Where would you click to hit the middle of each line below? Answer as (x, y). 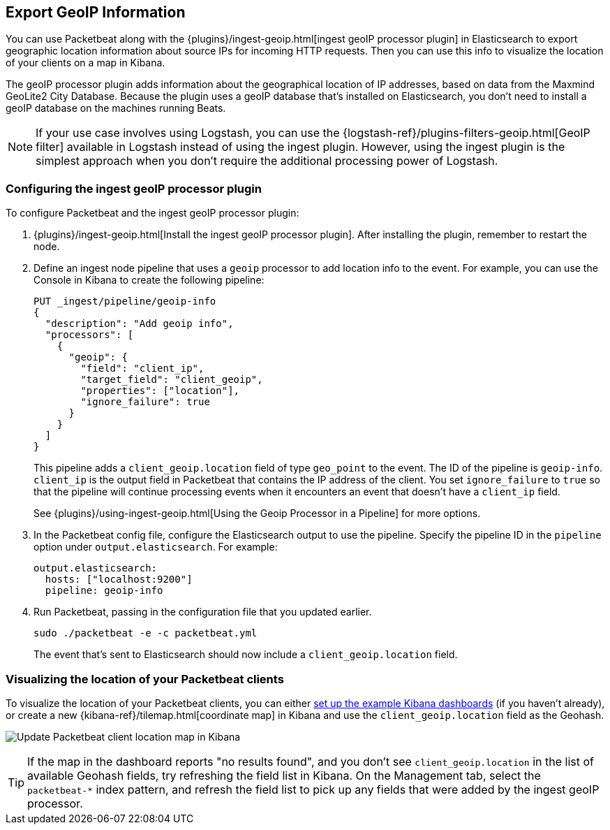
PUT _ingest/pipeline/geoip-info (125, 301)
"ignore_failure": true (145, 402)
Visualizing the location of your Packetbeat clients (145, 679)
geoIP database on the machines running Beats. (116, 108)
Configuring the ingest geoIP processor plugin (134, 188)
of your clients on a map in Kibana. (85, 63)
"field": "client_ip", (142, 369)
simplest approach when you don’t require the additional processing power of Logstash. (267, 161)
